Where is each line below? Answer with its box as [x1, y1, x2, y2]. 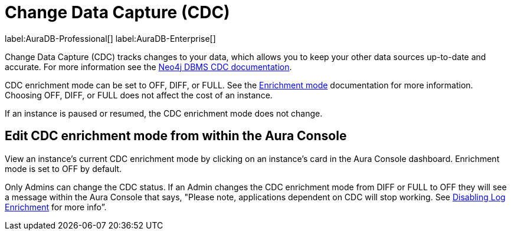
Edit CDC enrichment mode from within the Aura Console [5, 128, 347, 144]
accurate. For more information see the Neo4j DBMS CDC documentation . [5, 61, 292, 72]
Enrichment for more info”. [5, 201, 107, 212]
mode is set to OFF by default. [5, 163, 122, 174]
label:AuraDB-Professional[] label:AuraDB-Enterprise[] [5, 33, 216, 44]
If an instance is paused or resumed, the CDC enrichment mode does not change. [5, 108, 323, 118]
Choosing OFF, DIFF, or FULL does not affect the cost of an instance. [5, 90, 273, 100]
